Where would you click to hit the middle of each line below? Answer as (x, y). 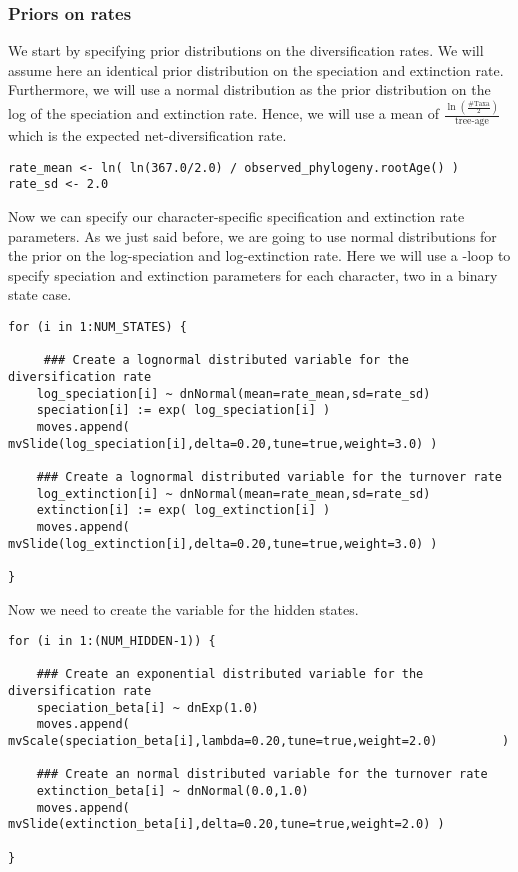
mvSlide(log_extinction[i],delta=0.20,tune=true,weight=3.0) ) (223, 543)
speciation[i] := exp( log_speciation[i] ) (183, 410)
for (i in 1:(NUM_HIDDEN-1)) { (112, 641)
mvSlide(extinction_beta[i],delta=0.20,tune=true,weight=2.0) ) (226, 824)
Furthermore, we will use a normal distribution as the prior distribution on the (249, 89)
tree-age (472, 121)
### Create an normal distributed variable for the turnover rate (262, 774)
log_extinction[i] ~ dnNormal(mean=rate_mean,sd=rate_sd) (233, 493)
